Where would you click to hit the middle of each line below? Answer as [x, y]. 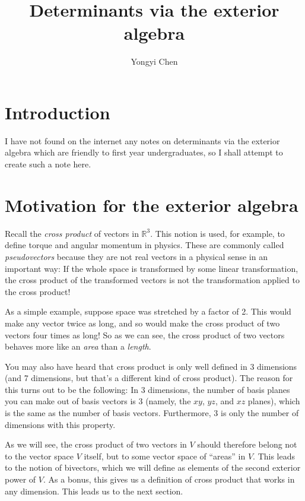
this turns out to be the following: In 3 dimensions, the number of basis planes [147, 389]
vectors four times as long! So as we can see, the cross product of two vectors [145, 334]
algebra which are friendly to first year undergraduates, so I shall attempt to [144, 152]
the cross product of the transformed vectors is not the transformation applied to [152, 280]
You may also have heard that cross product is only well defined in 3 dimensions [151, 366]
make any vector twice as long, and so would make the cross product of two [142, 323]
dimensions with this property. [60, 424]
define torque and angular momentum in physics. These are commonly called [144, 245]
